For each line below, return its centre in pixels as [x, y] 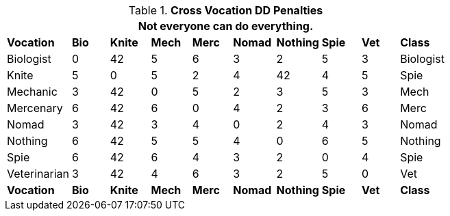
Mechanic [32, 92]
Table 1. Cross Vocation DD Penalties [226, 10]
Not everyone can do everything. [226, 26]
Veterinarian [38, 174]
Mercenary [35, 108]
